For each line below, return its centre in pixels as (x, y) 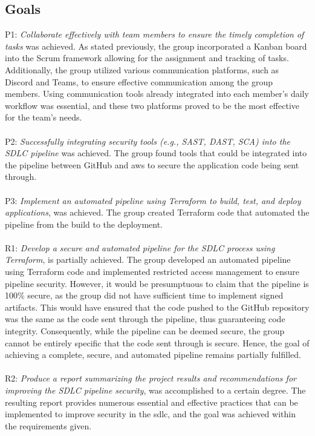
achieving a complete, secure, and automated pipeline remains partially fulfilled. (153, 355)
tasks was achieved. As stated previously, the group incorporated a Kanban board (156, 46)
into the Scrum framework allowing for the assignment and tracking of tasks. (147, 58)
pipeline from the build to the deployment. (84, 224)
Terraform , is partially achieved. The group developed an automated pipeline (148, 259)
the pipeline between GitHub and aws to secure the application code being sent (152, 164)
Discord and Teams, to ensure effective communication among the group (139, 81)
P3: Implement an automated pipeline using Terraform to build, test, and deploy (153, 200)
